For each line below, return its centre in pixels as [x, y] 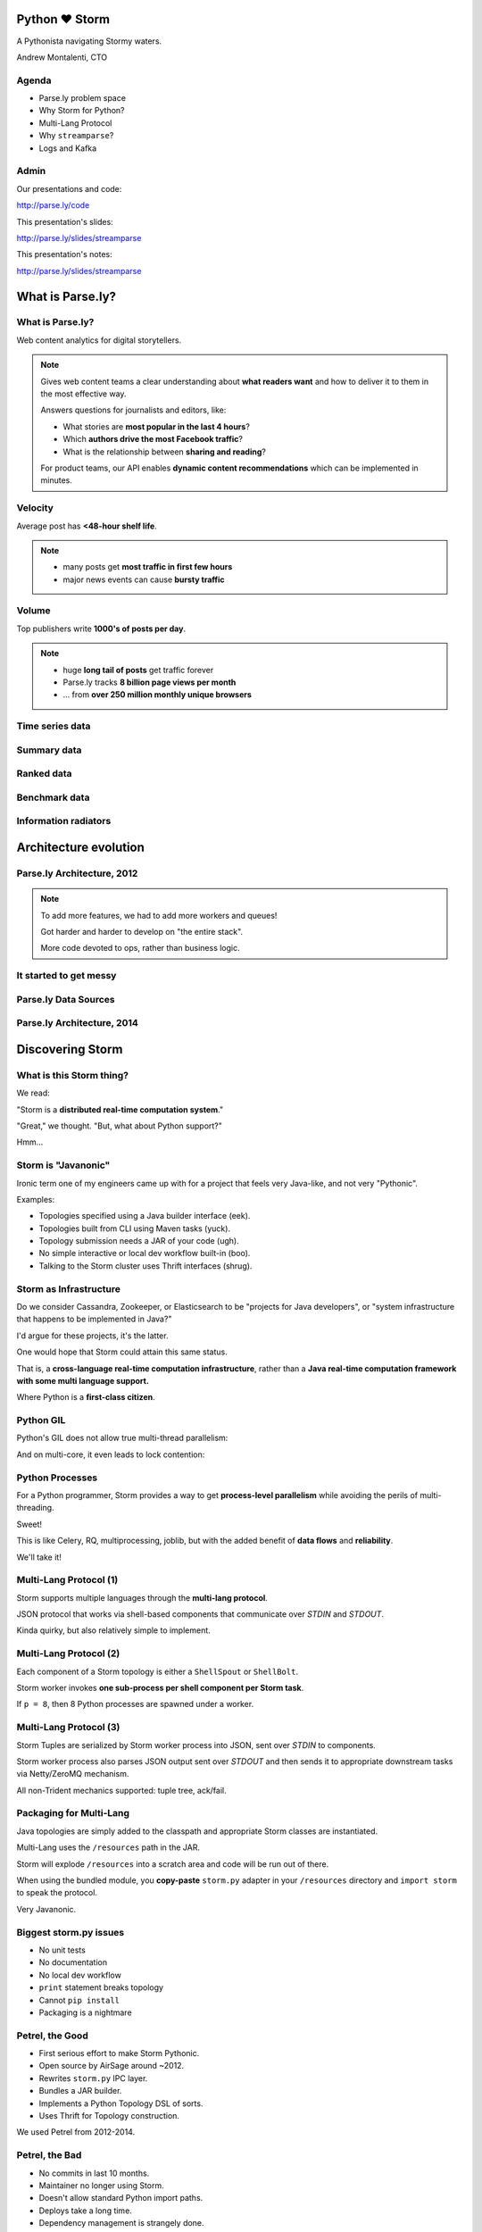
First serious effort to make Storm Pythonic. [119, 2053]
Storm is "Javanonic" [63, 1165]
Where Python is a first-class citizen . [86, 1397]
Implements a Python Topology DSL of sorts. [121, 2103]
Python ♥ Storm [63, 19]
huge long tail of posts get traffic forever [138, 670]
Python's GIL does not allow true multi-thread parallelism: [122, 1438]
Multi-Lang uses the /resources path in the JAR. [108, 1847]
